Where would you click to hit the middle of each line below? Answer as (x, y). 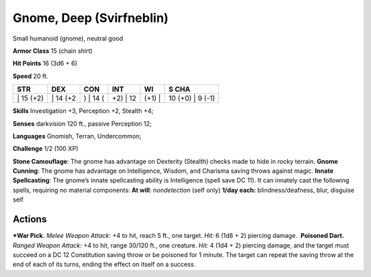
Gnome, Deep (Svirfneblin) (91, 18)
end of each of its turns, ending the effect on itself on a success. (104, 265)
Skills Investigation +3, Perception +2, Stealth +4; (83, 111)
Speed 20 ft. (31, 76)
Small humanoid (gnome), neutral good (68, 38)
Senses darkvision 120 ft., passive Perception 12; (82, 123)
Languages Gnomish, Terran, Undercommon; (77, 136)
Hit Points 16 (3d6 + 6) (45, 63)
